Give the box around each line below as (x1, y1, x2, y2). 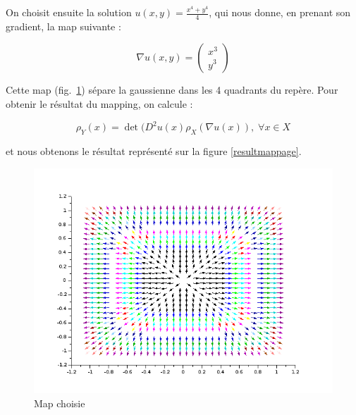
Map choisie (34, 395, 85, 410)
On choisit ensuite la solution (6, 5, 132, 19)
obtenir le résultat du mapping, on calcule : (6, 97, 193, 111)
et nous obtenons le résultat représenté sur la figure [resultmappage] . (6, 143, 302, 158)
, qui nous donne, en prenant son (209, 5, 351, 19)
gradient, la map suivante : (6, 18, 121, 33)
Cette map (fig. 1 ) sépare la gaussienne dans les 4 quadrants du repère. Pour (6, 82, 338, 97)
